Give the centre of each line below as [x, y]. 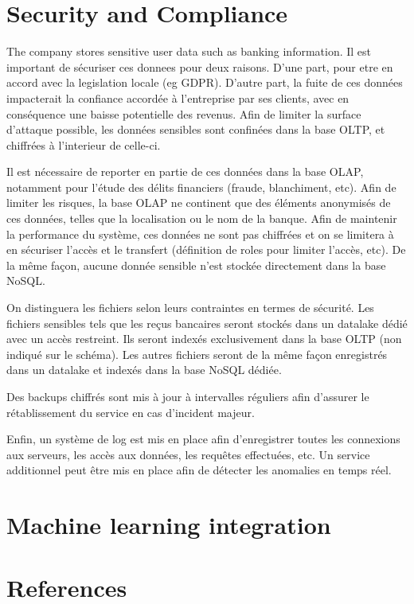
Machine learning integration [169, 525]
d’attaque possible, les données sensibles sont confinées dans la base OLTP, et [196, 129]
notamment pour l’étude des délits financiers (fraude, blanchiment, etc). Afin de [201, 187]
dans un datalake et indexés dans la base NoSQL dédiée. [144, 370]
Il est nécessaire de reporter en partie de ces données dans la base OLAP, [185, 171]
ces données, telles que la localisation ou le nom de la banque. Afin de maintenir [202, 218]
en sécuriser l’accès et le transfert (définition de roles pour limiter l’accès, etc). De [206, 249]
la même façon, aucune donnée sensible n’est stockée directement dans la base [196, 265]
